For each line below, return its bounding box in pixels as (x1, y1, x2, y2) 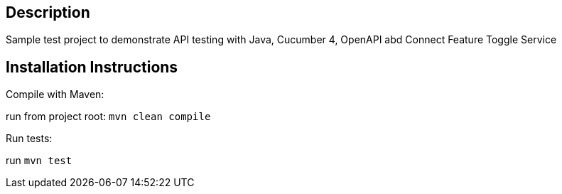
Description (6, 4, 90, 21)
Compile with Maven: (6, 88, 104, 101)
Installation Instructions (6, 58, 178, 76)
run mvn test (6, 154, 72, 167)
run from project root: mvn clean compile (6, 110, 211, 123)
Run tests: (6, 132, 53, 145)
